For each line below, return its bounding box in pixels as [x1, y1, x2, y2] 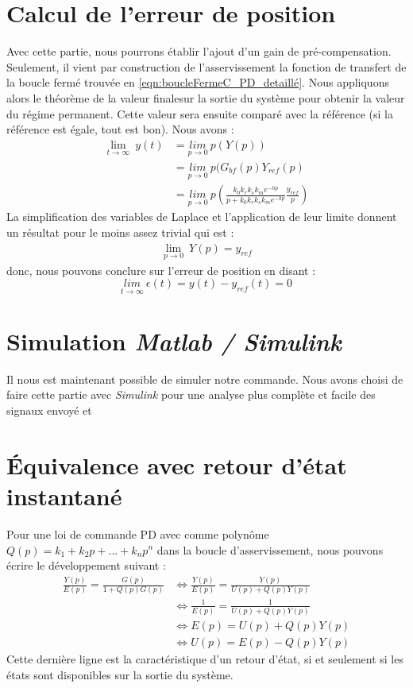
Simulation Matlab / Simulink [6, 324, 342, 358]
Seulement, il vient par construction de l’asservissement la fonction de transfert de [6, 58, 407, 75]
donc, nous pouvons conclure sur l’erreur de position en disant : [6, 261, 316, 278]
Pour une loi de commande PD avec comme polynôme [6, 525, 269, 542]
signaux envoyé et [6, 402, 92, 418]
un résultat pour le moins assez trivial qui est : [6, 224, 234, 241]
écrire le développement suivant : [6, 557, 166, 574]
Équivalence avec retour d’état [6, 448, 347, 481]
